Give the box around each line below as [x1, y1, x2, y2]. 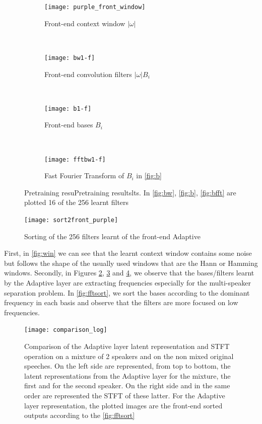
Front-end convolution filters [44, 68, 132, 79]
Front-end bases [44, 119, 93, 130]
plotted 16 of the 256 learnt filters [24, 197, 129, 207]
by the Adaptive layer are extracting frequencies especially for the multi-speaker [4, 277, 251, 288]
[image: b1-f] [44, 105, 92, 112]
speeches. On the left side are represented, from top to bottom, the [24, 361, 231, 371]
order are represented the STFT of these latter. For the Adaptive [24, 390, 225, 400]
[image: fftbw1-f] [44, 156, 106, 163]
